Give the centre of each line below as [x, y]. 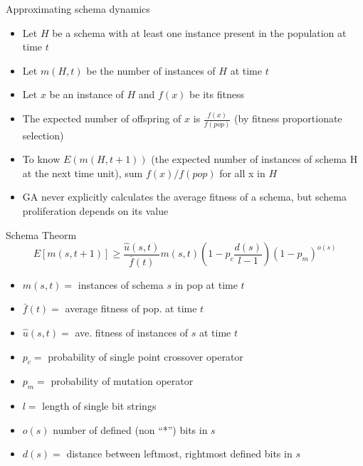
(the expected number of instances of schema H [254, 159]
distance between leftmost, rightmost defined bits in [179, 454]
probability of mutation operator [122, 381]
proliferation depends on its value [95, 210]
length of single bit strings [99, 406]
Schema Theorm [41, 234]
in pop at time [206, 284]
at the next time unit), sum [83, 173]
